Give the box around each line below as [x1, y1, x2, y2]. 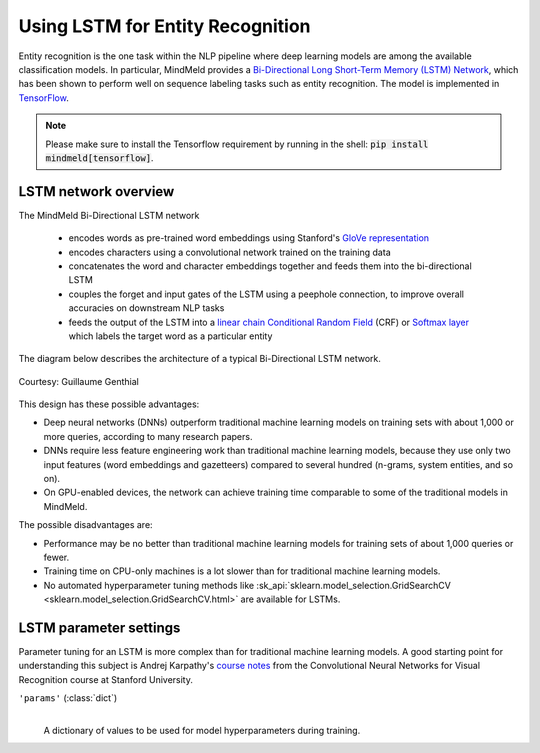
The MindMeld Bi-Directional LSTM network [18, 209, 200, 221]
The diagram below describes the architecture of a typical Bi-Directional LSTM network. [18, 353, 382, 365]
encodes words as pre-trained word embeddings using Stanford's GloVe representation [68, 232, 430, 244]
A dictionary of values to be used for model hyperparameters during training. [43, 725, 361, 737]
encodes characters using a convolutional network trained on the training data [68, 246, 391, 258]
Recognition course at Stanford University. [18, 673, 194, 685]
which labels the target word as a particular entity [68, 330, 273, 342]
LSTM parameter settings [18, 619, 181, 636]
